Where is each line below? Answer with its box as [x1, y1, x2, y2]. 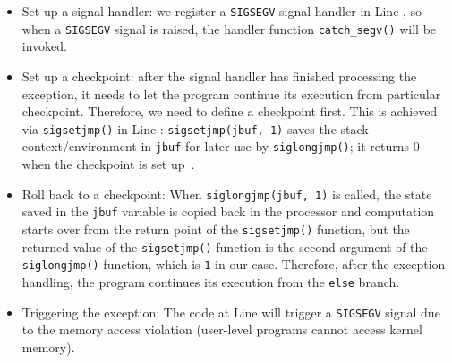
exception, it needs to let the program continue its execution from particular [21, 84, 441, 103]
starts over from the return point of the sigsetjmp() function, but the [21, 219, 410, 238]
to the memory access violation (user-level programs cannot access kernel [21, 320, 422, 339]
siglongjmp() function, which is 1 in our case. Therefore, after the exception [21, 255, 446, 274]
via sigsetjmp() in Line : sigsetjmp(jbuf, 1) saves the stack [21, 119, 369, 138]
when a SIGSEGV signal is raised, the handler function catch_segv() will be [21, 19, 437, 38]
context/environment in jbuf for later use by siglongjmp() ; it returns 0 [21, 137, 420, 156]
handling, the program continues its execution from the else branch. [21, 272, 400, 291]
